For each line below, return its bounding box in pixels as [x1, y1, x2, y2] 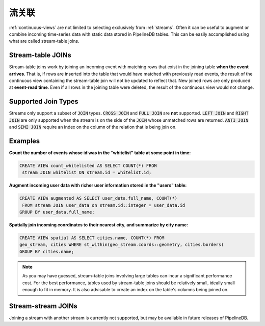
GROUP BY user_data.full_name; [19, 209, 95, 215]
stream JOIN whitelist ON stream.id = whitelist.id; [22, 170, 152, 175]
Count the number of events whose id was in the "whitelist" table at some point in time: [9, 150, 191, 156]
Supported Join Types [9, 97, 79, 106]
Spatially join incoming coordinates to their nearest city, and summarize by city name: [9, 222, 188, 228]
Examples [9, 136, 40, 145]
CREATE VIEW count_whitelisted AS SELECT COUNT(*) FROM [19, 163, 157, 168]
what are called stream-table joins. [9, 38, 79, 44]
